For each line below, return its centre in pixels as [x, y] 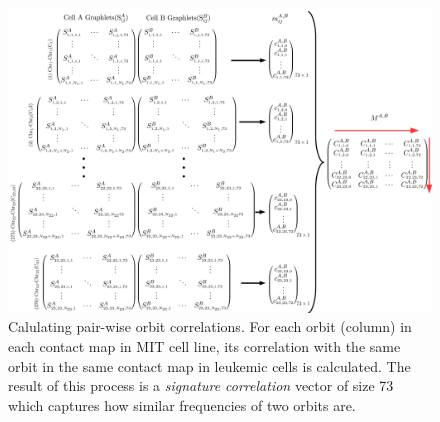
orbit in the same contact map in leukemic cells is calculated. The [209, 365]
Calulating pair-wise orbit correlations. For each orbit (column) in [210, 326]
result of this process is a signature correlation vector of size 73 [201, 385]
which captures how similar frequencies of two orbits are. [182, 404]
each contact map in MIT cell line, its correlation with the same [204, 345]
